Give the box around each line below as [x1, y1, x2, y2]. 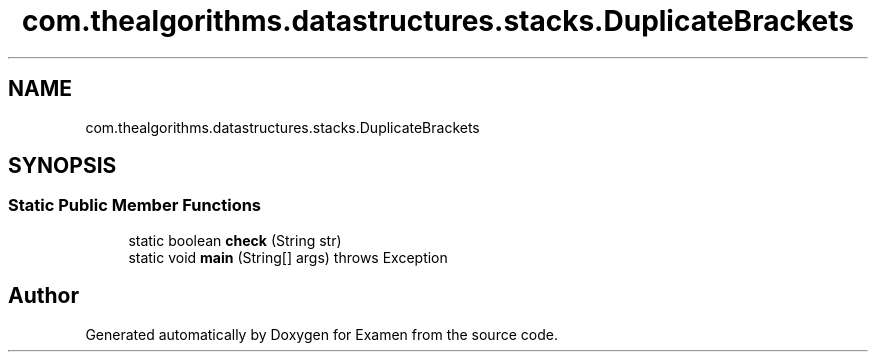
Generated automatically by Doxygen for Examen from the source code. [85, 325, 558, 343]
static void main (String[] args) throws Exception [128, 248, 448, 266]
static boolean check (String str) [128, 231, 342, 249]
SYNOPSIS [8, 153, 117, 179]
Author [8, 283, 79, 309]
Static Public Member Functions [8, 195, 262, 216]
